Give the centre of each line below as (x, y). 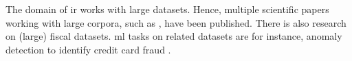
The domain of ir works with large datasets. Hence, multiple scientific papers (167, 9)
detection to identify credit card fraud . (88, 49)
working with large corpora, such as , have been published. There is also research (176, 22)
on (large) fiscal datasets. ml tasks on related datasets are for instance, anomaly (174, 36)
